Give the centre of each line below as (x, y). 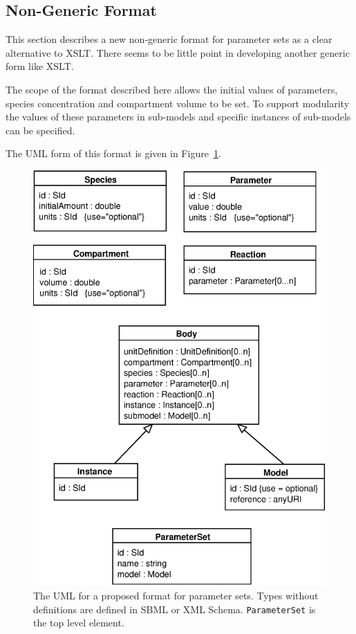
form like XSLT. (40, 66)
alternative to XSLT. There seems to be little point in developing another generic (178, 52)
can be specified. (40, 130)
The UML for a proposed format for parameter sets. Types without (176, 596)
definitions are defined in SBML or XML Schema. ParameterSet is (175, 609)
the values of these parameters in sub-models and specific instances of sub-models (178, 117)
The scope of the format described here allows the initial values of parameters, (172, 89)
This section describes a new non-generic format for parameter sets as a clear (169, 39)
